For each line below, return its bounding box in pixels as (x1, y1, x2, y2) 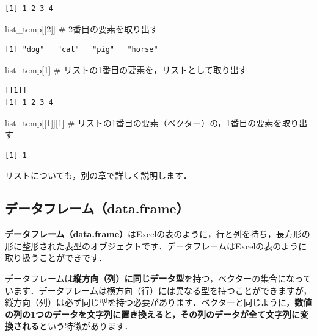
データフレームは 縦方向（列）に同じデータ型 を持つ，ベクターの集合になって (5, 271, 312, 284)
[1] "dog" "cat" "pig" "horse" (5, 45, 158, 54)
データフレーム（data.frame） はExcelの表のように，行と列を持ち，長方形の (5, 227, 310, 240)
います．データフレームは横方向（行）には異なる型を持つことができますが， (5, 284, 312, 296)
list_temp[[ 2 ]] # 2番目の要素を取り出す (5, 22, 158, 35)
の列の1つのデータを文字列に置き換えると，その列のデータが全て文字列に (5, 307, 301, 320)
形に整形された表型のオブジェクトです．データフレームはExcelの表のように (5, 239, 307, 252)
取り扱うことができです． (5, 251, 107, 264)
